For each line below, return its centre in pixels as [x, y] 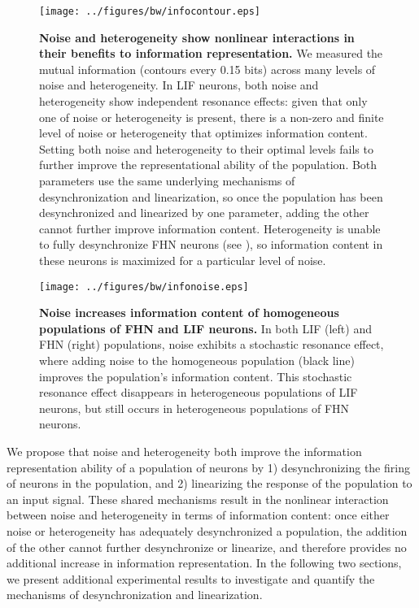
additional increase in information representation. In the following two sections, [204, 563]
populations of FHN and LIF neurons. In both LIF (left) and [205, 328]
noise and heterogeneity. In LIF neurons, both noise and [179, 85]
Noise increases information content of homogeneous [189, 313]
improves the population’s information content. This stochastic [196, 376]
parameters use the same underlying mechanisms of [167, 180]
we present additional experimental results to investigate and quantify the [191, 578]
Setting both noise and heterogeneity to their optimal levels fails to [206, 148]
